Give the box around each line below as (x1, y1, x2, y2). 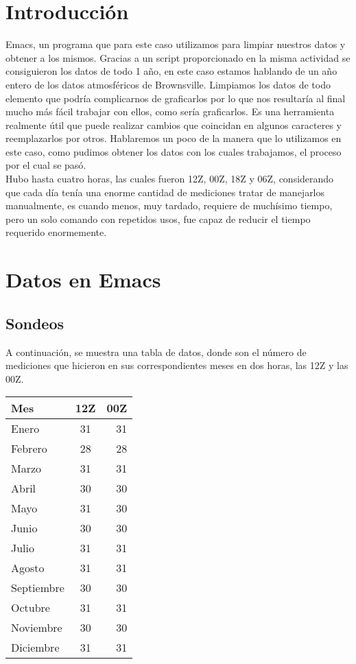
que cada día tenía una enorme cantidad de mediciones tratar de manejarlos (5, 185, 325, 199)
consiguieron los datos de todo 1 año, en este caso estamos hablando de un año (5, 64, 337, 78)
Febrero (11, 440, 47, 457)
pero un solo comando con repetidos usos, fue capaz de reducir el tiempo (5, 211, 311, 226)
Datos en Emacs (5, 265, 161, 294)
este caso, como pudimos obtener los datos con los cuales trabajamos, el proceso (5, 144, 342, 158)
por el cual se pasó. (5, 158, 86, 172)
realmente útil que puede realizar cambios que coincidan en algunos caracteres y (5, 117, 342, 132)
